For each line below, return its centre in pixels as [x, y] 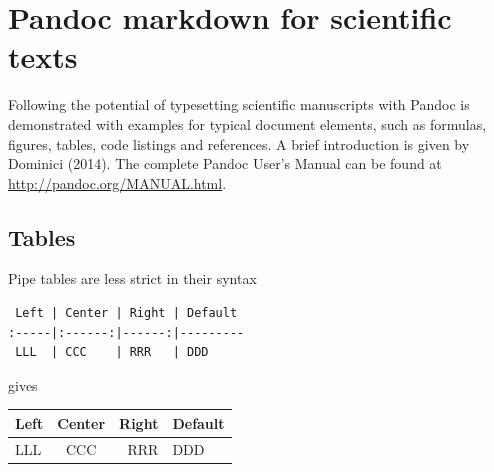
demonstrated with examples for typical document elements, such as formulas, [247, 123]
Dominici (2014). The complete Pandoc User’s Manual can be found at [225, 163]
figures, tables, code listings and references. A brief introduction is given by [239, 143]
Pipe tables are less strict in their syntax [132, 278]
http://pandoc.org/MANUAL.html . [117, 182]
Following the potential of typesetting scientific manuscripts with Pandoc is [239, 104]
